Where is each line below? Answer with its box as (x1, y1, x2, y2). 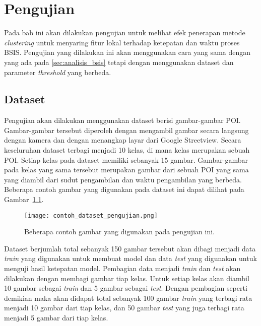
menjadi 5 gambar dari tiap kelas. (4, 312, 108, 323)
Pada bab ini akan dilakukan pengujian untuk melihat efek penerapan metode (4, 27, 245, 38)
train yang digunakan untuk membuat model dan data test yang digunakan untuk (4, 253, 257, 264)
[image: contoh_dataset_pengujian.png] (24, 212, 158, 219)
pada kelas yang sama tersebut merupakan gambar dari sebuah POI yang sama (4, 164, 249, 175)
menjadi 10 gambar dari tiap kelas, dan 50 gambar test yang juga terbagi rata (4, 302, 244, 313)
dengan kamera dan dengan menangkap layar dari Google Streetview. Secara (4, 135, 241, 145)
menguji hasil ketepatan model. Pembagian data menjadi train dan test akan (4, 263, 241, 274)
